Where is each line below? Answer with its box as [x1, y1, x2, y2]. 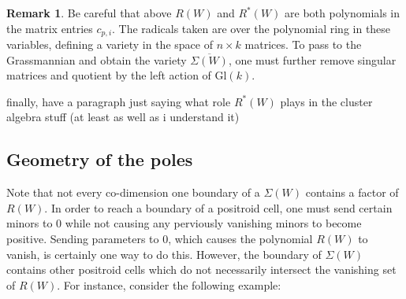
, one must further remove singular [228, 51, 397, 68]
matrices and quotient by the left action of [6, 67, 211, 83]
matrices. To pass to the [244, 36, 362, 53]
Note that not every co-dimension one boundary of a [6, 184, 260, 201]
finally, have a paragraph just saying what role [6, 93, 231, 109]
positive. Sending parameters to [6, 231, 159, 246]
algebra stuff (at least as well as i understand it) [6, 109, 240, 125]
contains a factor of [305, 184, 399, 201]
